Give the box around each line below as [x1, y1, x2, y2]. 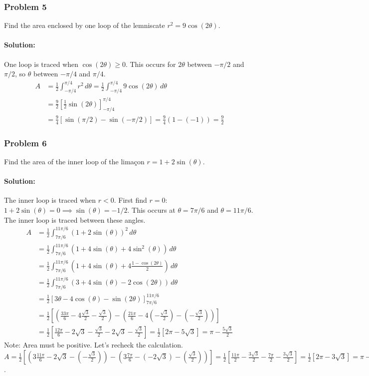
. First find [114, 195, 147, 205]
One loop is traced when [4, 58, 79, 69]
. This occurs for [125, 58, 176, 69]
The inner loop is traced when [4, 195, 96, 205]
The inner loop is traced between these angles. [4, 214, 146, 225]
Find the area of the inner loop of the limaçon [4, 156, 145, 167]
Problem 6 [4, 136, 47, 149]
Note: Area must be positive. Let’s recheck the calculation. [4, 340, 184, 350]
